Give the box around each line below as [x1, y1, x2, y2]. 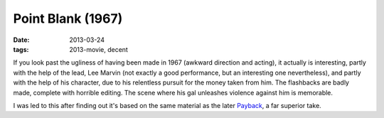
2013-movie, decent [69, 45, 128, 53]
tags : [13, 45, 29, 53]
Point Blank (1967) [13, 11, 123, 26]
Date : [13, 36, 30, 44]
